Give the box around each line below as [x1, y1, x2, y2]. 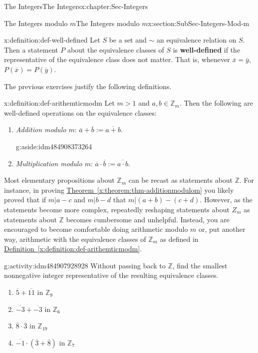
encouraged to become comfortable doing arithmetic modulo [4, 224, 188, 234]
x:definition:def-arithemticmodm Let [4, 98, 115, 108]
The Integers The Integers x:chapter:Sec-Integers [4, 1, 148, 11]
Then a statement [4, 44, 58, 55]
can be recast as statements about [128, 175, 233, 185]
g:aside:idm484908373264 [15, 141, 92, 151]
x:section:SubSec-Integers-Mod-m [148, 18, 250, 28]
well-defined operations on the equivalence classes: [4, 107, 157, 118]
